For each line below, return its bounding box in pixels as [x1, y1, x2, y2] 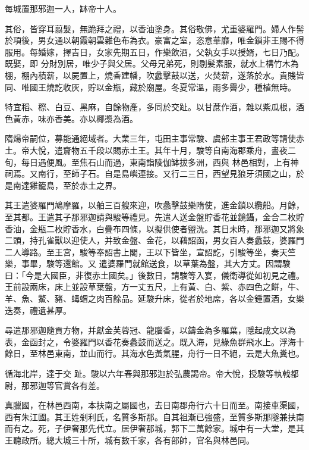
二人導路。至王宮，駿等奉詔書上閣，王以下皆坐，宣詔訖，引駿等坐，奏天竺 [5, 245, 296, 258]
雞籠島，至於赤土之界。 [29, 179, 121, 191]
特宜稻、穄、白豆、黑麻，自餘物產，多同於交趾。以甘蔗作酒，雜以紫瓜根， [5, 101, 296, 113]
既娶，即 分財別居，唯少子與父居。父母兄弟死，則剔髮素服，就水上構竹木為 [5, 57, 299, 70]
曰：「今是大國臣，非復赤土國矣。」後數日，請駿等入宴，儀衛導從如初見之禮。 [5, 268, 304, 281]
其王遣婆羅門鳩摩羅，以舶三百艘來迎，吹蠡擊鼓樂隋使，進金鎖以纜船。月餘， [5, 199, 304, 211]
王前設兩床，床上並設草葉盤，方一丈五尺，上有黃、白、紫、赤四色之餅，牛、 [5, 280, 304, 293]
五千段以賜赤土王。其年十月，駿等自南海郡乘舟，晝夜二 [79, 143, 296, 156]
